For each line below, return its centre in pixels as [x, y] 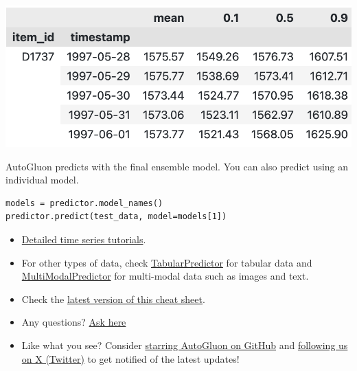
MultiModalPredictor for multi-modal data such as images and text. [165, 276]
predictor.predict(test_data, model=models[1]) [116, 217]
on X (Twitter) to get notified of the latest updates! [130, 358]
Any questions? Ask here [74, 322]
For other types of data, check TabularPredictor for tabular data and [167, 262]
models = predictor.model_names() [84, 203]
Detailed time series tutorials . [84, 239]
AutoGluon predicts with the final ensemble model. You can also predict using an [177, 166]
